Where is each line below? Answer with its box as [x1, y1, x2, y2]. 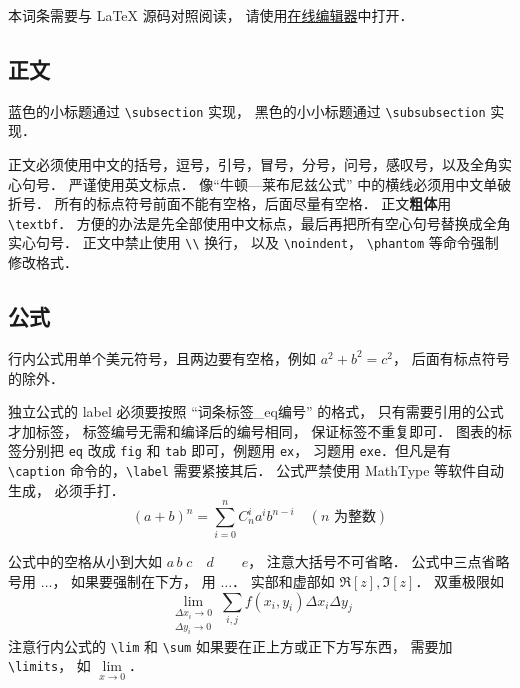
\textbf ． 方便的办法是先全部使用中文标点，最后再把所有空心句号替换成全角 [8, 212, 511, 233]
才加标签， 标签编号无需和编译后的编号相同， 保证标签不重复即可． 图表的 [8, 420, 498, 441]
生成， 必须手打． [8, 479, 125, 500]
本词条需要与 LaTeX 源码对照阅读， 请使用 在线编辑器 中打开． [8, 5, 414, 25]
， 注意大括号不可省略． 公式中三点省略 [248, 551, 510, 572]
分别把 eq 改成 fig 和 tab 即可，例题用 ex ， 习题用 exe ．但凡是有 [21, 440, 452, 461]
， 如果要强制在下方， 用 [52, 570, 216, 591]
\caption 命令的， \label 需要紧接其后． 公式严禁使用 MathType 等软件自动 [8, 459, 505, 480]
